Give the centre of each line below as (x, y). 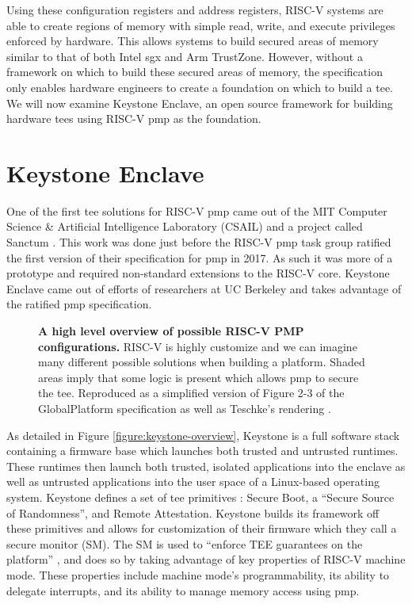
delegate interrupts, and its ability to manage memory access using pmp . (183, 590)
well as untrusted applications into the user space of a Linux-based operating (193, 482)
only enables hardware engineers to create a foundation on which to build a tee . (200, 87)
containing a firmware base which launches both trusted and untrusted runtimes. (202, 451)
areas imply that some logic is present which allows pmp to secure (198, 377)
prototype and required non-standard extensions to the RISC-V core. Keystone (198, 273)
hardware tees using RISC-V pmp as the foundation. (134, 119)
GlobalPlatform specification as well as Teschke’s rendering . (185, 408)
